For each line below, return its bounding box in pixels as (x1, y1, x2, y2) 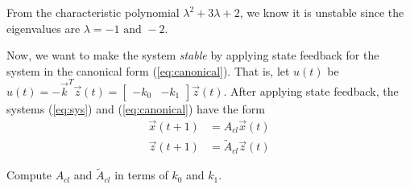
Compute (6, 166, 52, 183)
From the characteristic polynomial (6, 4, 180, 20)
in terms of (114, 166, 168, 183)
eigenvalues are (6, 19, 81, 36)
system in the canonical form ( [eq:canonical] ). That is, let (6, 62, 290, 79)
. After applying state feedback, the (223, 83, 399, 100)
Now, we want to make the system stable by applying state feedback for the (6, 47, 379, 64)
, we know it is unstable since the (239, 4, 404, 20)
